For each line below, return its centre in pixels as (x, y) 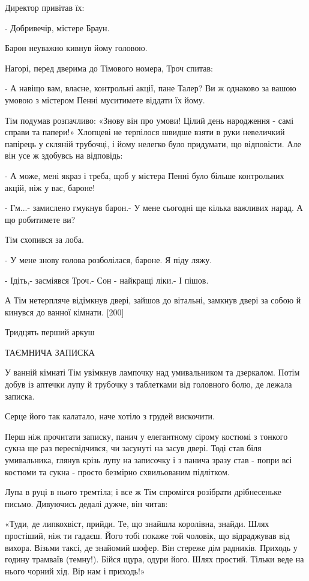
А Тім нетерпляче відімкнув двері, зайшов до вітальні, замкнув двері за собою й (153, 300)
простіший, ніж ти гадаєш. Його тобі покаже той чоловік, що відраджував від (147, 535)
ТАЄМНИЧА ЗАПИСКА (50, 352)
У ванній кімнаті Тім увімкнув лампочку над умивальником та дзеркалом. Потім (152, 372)
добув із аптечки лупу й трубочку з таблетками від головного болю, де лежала (148, 384)
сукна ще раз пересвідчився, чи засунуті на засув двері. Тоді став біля (133, 448)
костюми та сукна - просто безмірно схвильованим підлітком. (117, 471)
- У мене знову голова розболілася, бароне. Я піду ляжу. (109, 259)
